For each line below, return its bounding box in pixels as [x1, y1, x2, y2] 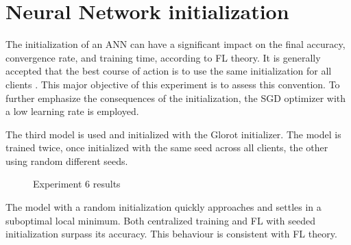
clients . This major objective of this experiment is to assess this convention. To [5, 77, 340, 91]
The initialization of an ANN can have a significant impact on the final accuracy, [5, 37, 346, 51]
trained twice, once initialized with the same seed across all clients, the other [5, 140, 328, 155]
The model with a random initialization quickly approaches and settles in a [5, 200, 322, 214]
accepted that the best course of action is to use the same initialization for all [5, 64, 332, 78]
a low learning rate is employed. [5, 104, 139, 118]
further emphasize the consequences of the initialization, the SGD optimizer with [5, 90, 346, 105]
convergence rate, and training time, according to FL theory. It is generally [5, 50, 321, 64]
